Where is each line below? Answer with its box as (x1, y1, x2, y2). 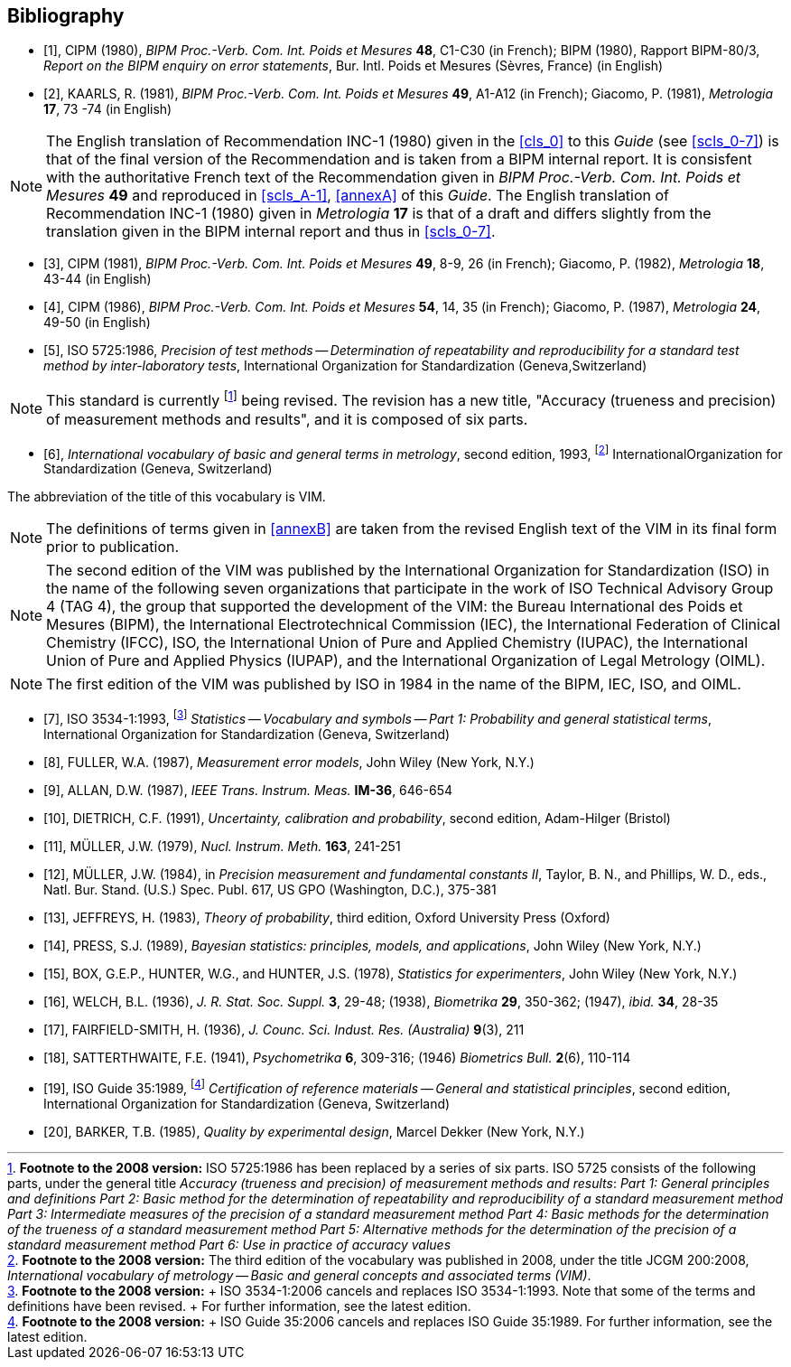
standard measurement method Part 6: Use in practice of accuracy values (7, 1236, 451, 1252)
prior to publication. (46, 538, 180, 557)
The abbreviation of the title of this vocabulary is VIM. (7, 489, 326, 505)
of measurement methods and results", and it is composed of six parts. (46, 409, 528, 428)
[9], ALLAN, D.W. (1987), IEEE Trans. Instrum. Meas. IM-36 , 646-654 (43, 782, 452, 799)
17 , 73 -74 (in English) (43, 101, 172, 117)
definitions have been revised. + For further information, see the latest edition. (7, 1297, 471, 1314)
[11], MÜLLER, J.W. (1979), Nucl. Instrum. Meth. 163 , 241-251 (43, 838, 401, 855)
